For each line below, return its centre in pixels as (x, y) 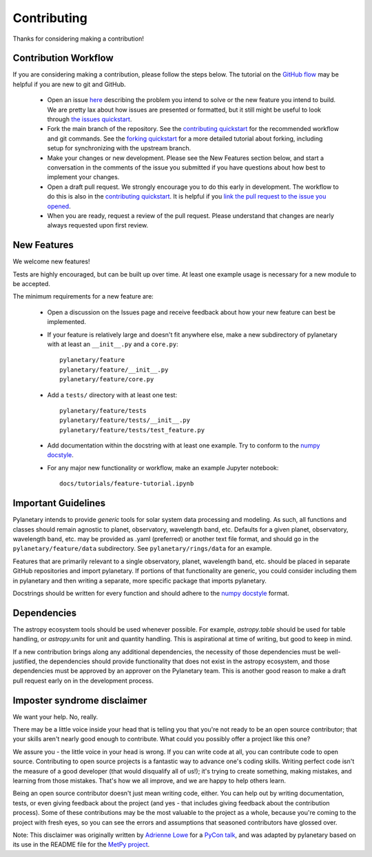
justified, (25, 661)
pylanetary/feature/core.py (107, 380)
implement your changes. (83, 177)
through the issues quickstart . (90, 119)
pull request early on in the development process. (83, 680)
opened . (59, 206)
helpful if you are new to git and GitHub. (70, 84)
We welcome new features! (51, 261)
